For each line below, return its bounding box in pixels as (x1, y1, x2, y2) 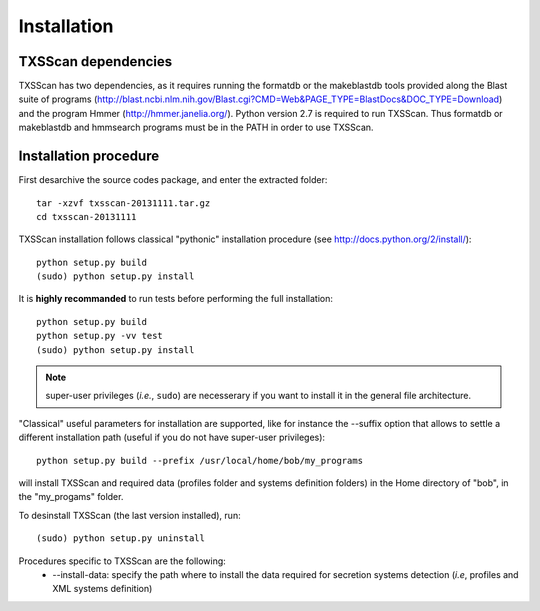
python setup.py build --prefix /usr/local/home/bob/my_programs (36, 455, 364, 466)
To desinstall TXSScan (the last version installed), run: (18, 509, 241, 521)
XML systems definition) (52, 583, 153, 595)
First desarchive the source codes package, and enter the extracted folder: (18, 174, 328, 186)
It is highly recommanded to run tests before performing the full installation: (18, 293, 334, 305)
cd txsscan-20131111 (36, 211, 137, 222)
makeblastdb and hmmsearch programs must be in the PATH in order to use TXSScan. (18, 121, 374, 134)
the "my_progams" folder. (18, 491, 124, 503)
